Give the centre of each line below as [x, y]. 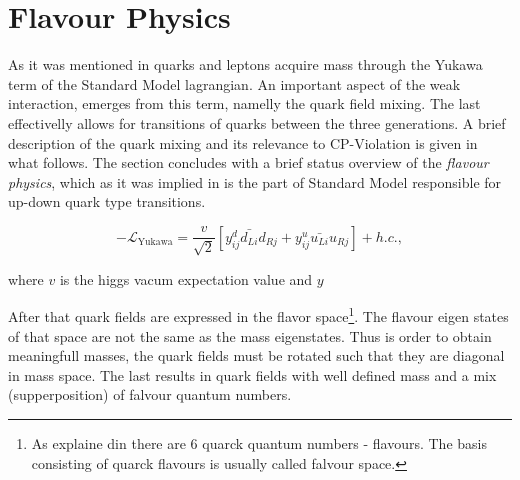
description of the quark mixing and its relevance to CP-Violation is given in [243, 142]
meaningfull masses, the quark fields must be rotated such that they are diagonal [256, 355]
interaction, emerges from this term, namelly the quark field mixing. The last [244, 103]
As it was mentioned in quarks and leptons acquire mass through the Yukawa [245, 64]
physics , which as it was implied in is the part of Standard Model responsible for [255, 181]
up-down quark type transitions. [107, 201]
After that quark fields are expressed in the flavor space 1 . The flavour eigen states [258, 315]
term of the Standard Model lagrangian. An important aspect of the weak [234, 83]
